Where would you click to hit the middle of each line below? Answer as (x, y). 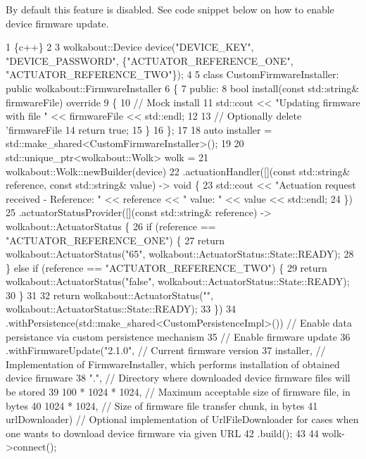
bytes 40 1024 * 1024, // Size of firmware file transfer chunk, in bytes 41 (162, 405)
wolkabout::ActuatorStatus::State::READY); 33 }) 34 (121, 309)
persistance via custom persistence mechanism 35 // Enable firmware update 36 (178, 336)
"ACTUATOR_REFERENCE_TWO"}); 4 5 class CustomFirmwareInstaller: (172, 74)
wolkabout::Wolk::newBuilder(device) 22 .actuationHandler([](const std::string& (178, 171)
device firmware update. (57, 23)
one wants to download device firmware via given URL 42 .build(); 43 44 (162, 433)
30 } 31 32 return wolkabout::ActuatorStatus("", (109, 295)
